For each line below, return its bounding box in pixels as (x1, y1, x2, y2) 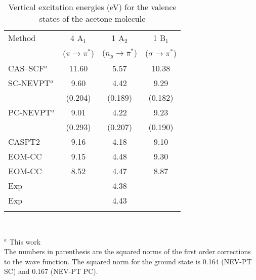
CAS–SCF (8, 62, 45, 74)
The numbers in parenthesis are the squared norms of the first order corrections (4, 246, 251, 257)
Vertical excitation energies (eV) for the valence (8, 1, 177, 13)
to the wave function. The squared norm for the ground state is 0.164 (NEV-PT (4, 256, 252, 266)
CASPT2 (8, 135, 40, 147)
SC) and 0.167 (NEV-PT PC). (4, 266, 98, 276)
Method (8, 32, 36, 44)
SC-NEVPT (8, 76, 51, 89)
